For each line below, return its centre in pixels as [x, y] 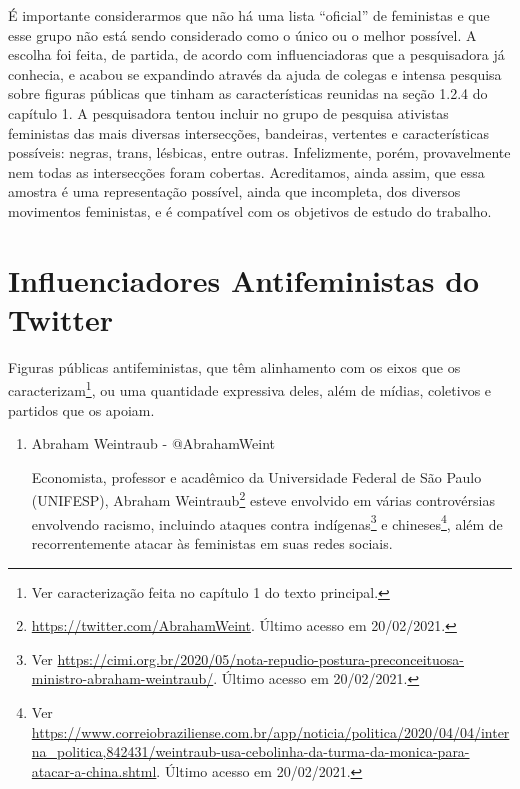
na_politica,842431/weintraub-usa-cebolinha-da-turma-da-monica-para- [250, 751]
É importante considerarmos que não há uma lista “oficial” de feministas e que [249, 15]
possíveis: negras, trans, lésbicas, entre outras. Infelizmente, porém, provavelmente [259, 152]
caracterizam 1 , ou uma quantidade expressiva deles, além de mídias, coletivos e [250, 389]
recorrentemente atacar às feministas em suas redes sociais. [212, 542]
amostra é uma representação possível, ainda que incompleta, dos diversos [234, 191]
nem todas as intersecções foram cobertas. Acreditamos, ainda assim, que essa [246, 171]
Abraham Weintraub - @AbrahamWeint [153, 443]
